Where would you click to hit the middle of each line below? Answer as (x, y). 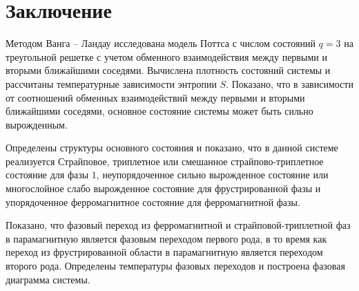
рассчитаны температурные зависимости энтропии (111, 83)
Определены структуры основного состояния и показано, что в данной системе (172, 148)
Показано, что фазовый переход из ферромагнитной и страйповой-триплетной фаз (178, 225)
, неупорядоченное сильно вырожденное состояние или (212, 175)
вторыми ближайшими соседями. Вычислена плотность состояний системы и (168, 70)
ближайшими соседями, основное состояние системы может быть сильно (159, 111)
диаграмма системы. (48, 279)
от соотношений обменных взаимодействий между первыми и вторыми (155, 97)
